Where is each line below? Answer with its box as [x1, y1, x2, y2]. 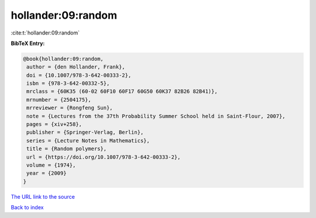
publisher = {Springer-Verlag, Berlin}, [26, 129, 144, 136]
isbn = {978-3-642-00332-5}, [26, 80, 110, 87]
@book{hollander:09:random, [23, 56, 104, 62]
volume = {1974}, [26, 162, 76, 168]
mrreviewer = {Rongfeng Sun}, [26, 105, 114, 111]
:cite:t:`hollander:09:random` [11, 29, 80, 36]
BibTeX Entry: [11, 40, 45, 47]
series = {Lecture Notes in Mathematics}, [26, 137, 150, 144]
